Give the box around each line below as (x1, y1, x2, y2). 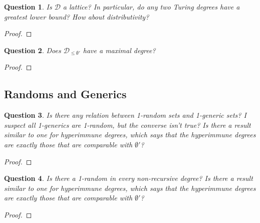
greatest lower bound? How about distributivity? (4, 11, 149, 22)
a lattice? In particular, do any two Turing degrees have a (63, 2, 240, 12)
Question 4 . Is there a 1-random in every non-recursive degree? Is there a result (4, 173, 253, 183)
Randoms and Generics (4, 86, 127, 102)
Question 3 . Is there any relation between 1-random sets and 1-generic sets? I (4, 110, 246, 120)
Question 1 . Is (4, 2, 52, 12)
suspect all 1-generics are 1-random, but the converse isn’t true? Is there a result (4, 119, 251, 130)
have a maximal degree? (83, 45, 156, 55)
